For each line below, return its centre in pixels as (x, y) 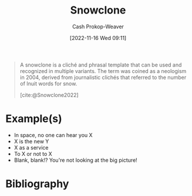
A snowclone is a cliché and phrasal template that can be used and (101, 65)
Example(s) (34, 119)
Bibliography (37, 184)
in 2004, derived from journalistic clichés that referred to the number (103, 77)
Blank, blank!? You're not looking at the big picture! (75, 160)
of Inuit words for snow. (48, 84)
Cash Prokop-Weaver (98, 26)
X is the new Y (31, 141)
